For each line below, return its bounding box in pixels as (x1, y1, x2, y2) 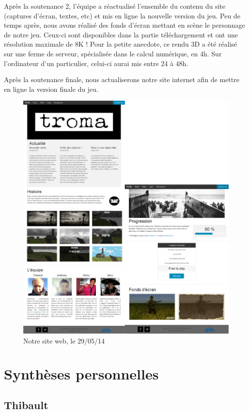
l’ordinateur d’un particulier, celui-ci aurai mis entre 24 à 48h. (4, 58, 188, 68)
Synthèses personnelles (4, 364, 159, 384)
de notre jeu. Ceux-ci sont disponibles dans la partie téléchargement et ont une (4, 29, 238, 39)
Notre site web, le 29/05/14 (23, 335, 105, 345)
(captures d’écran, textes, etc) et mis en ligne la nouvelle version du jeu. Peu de (4, 10, 240, 20)
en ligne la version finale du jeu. (4, 84, 98, 94)
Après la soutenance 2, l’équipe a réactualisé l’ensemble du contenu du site (4, 1, 225, 11)
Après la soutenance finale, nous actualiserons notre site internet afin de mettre (4, 74, 239, 85)
